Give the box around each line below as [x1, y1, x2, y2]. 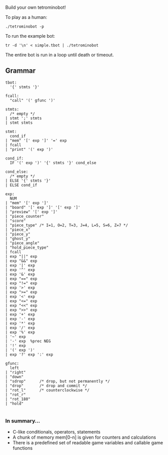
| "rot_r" [5, 392, 26, 397]
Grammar [5, 66, 36, 75]
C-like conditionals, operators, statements [12, 429, 100, 435]
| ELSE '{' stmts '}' [5, 178, 51, 183]
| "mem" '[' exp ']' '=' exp [5, 138, 67, 143]
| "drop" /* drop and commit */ [5, 383, 87, 388]
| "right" [5, 369, 26, 375]
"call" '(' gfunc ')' [10, 98, 56, 103]
